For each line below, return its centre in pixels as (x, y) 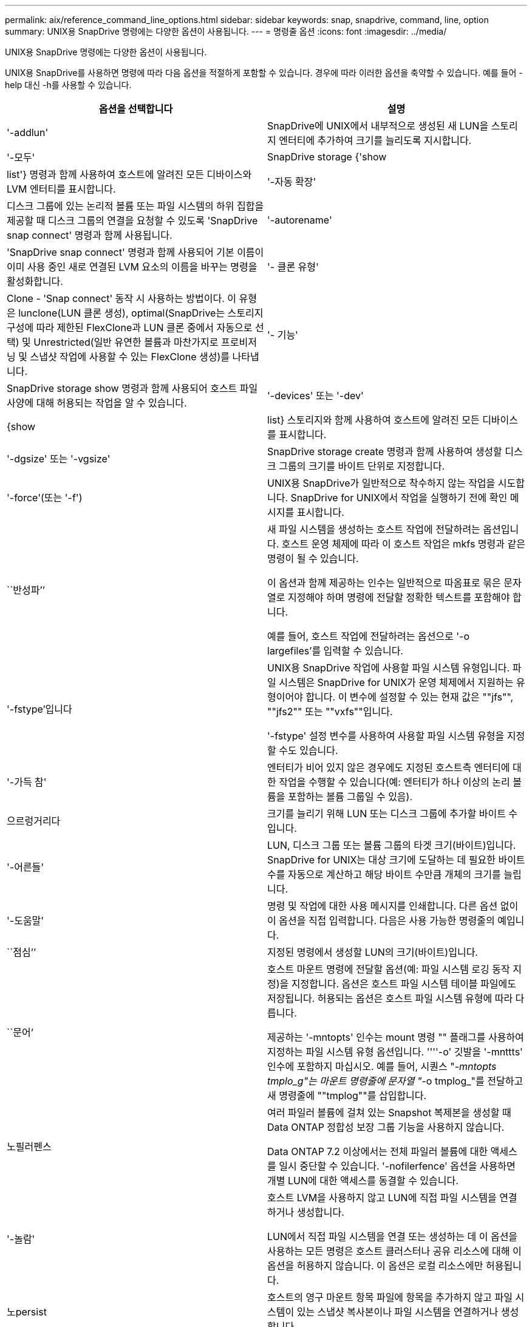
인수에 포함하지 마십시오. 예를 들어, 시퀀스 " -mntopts (382, 1066)
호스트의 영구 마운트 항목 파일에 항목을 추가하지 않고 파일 (390, 1297)
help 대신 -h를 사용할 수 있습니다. (68, 85)
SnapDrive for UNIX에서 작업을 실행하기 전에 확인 (399, 498)
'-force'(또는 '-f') (45, 498)
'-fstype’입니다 (39, 709)
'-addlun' (28, 132)
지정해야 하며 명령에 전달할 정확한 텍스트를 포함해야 (399, 597)
